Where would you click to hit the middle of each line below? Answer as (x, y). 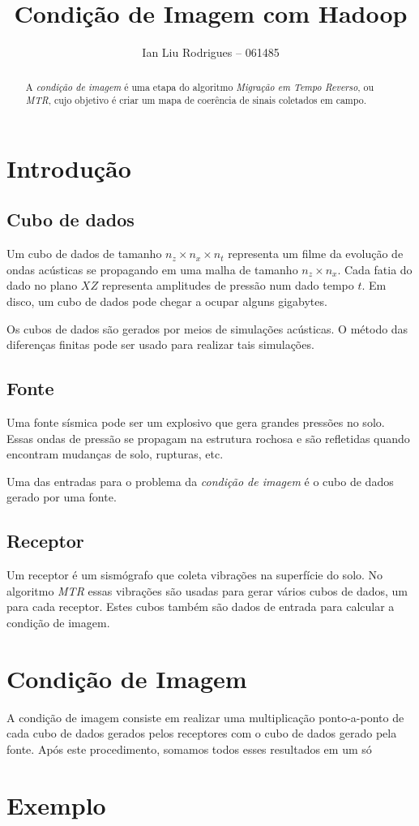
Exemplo (56, 804)
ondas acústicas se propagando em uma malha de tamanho (152, 269)
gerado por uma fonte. (62, 497)
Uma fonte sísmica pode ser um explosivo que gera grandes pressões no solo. (196, 422)
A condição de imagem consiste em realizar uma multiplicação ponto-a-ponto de (205, 717)
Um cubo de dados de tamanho (84, 254)
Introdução (69, 168)
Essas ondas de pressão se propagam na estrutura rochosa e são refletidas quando (208, 438)
